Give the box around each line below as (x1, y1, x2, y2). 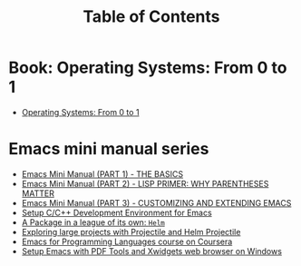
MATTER (21, 188, 55, 199)
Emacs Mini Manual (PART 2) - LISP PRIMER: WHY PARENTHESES (21, 178, 269, 189)
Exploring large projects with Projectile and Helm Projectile (21, 226, 241, 237)
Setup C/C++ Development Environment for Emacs (21, 207, 212, 218)
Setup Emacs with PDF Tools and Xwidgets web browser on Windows (21, 245, 283, 256)
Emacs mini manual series (8, 139, 209, 160)
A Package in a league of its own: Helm (21, 216, 165, 228)
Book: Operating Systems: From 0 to (8, 57, 287, 78)
